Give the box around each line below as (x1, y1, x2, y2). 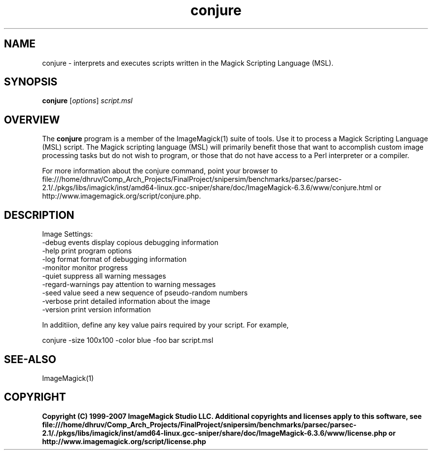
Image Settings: (42, 230, 93, 239)
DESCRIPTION (4, 208, 74, 221)
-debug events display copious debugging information (42, 238, 218, 247)
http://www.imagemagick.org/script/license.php (42, 437, 206, 446)
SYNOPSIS (4, 76, 58, 88)
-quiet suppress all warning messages (42, 272, 166, 281)
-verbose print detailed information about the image (42, 297, 211, 306)
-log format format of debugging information (42, 255, 187, 264)
